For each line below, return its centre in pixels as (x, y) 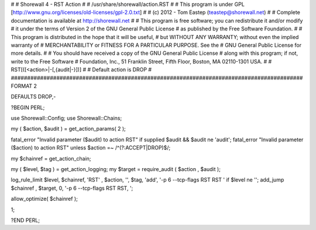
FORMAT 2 (24, 86)
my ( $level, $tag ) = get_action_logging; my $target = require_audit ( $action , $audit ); (116, 169)
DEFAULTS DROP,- (33, 97)
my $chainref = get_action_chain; (51, 158)
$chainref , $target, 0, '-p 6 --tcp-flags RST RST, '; (72, 188)
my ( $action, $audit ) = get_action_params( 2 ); (68, 129)
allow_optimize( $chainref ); (44, 199)
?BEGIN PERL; (28, 107)
